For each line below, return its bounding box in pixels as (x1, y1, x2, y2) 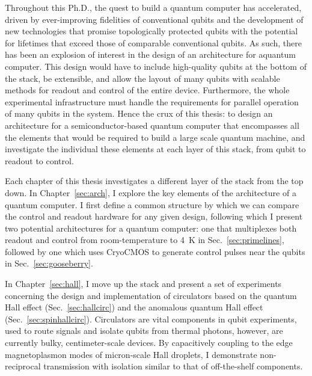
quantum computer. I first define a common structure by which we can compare (5, 198, 299, 211)
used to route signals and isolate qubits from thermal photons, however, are (5, 324, 283, 337)
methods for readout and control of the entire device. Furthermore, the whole (5, 84, 290, 96)
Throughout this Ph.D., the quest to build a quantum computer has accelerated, (5, 1, 302, 13)
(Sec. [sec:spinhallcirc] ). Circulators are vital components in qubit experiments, (5, 312, 297, 325)
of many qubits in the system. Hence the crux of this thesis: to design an (5, 107, 273, 120)
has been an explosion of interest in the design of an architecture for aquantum (5, 48, 296, 61)
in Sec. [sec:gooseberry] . (5, 257, 93, 270)
